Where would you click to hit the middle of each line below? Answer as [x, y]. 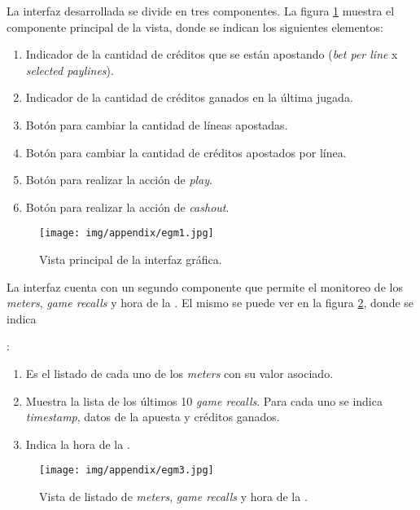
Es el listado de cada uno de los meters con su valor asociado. [179, 373]
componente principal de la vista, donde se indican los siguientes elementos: [195, 26]
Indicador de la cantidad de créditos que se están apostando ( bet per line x [212, 54]
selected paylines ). [70, 70]
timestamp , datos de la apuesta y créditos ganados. [153, 417]
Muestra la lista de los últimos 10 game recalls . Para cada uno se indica [204, 400]
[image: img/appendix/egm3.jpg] [127, 470]
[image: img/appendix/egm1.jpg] [127, 233]
